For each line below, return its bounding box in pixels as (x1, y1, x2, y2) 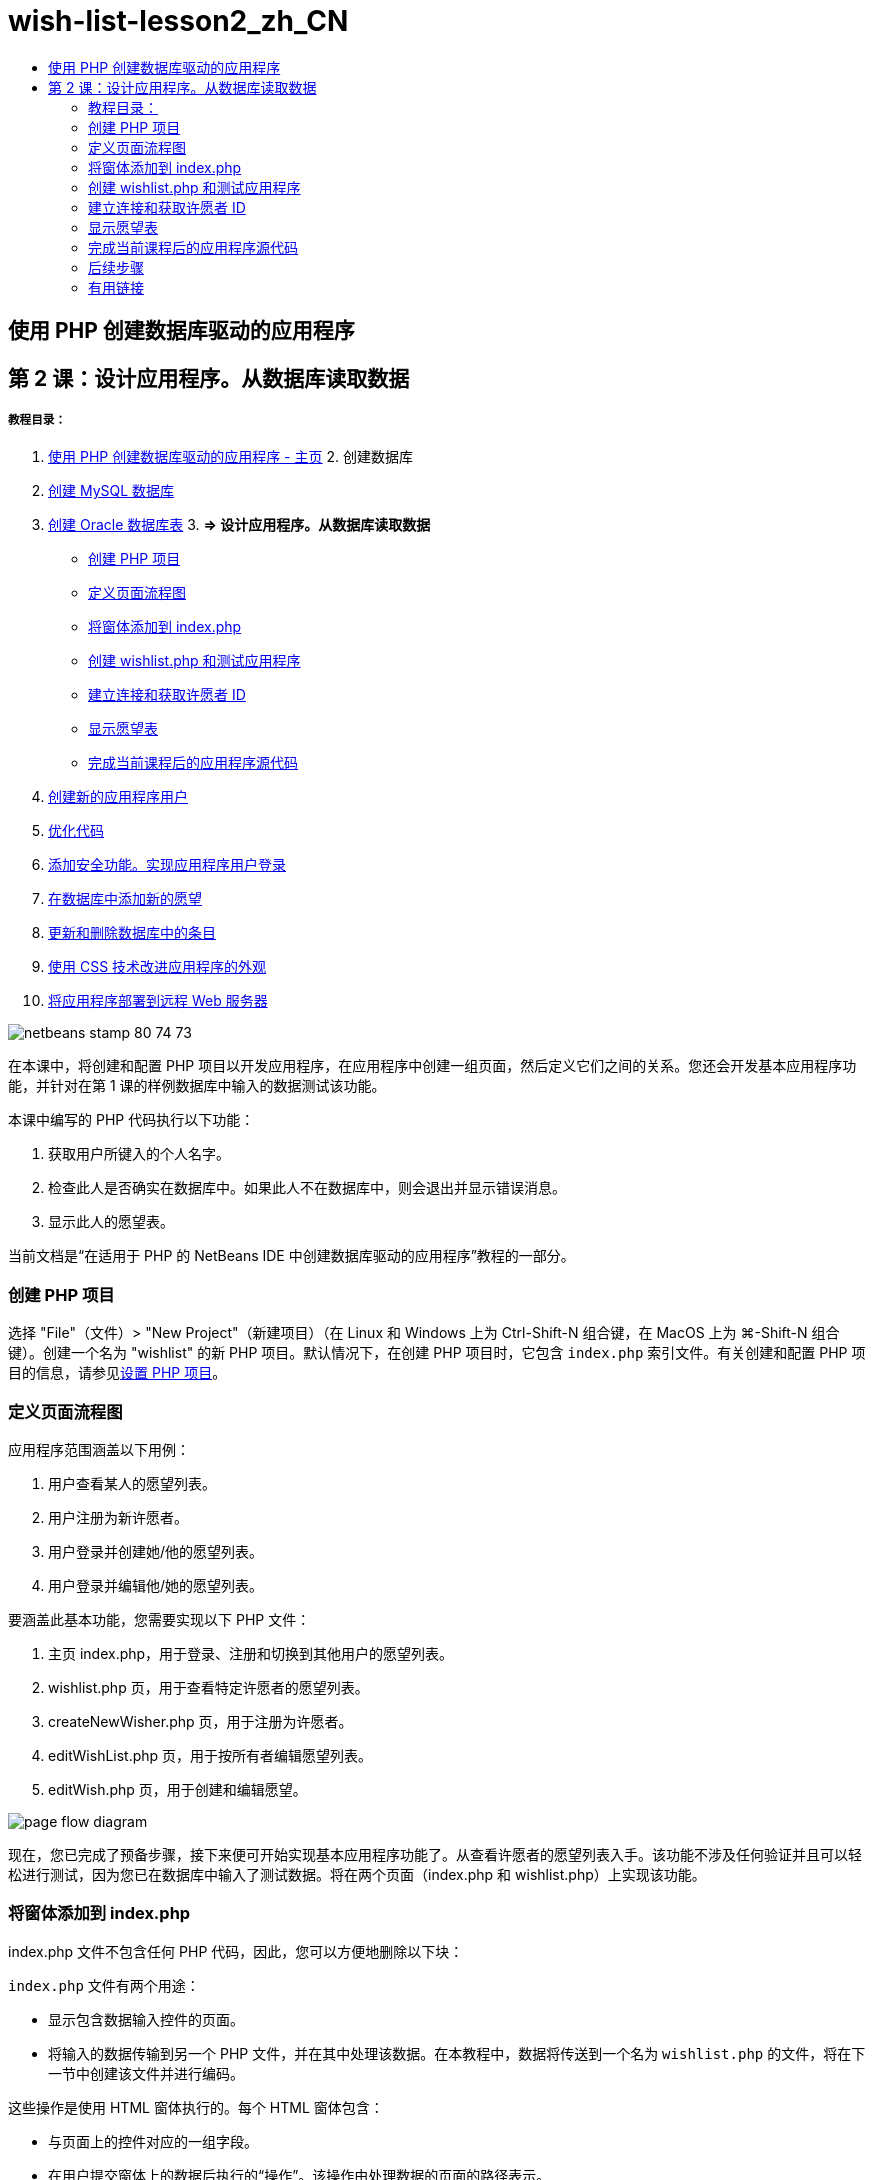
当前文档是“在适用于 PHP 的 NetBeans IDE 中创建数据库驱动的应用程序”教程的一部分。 (8, 1247, 575, 1265)
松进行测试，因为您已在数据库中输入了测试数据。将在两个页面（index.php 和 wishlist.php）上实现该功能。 (8, 1865, 706, 1883)
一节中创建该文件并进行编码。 (48, 2064, 244, 2082)
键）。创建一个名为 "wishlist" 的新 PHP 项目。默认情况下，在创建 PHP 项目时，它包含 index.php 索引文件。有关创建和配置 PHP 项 (8, 1344, 866, 1362)
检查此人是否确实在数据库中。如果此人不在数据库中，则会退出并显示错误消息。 (48, 1179, 566, 1197)
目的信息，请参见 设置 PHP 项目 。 (8, 1364, 227, 1382)
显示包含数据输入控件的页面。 (48, 2010, 244, 2028)
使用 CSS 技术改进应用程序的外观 (48, 958, 267, 976)
